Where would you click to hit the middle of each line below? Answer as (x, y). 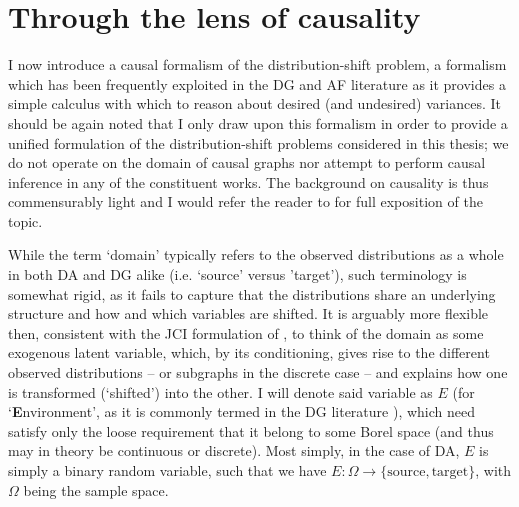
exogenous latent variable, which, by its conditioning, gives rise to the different (249, 352)
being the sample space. (96, 489)
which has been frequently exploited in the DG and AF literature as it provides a (257, 83)
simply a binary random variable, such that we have (167, 470)
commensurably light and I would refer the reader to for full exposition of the (245, 201)
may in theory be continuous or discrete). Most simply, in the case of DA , (234, 450)
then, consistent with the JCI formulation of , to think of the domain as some (246, 332)
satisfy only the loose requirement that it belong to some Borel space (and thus (251, 430)
